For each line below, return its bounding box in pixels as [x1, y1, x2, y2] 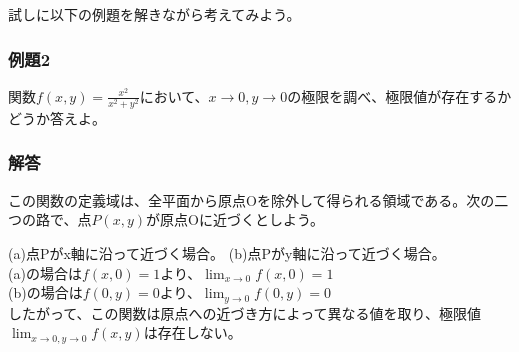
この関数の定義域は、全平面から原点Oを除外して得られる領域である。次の [8, 189, 495, 210]
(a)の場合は [8, 262, 82, 283]
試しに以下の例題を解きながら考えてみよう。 [8, 4, 301, 24]
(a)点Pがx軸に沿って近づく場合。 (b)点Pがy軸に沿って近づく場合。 [8, 242, 446, 263]
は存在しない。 [143, 322, 242, 343]
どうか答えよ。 [8, 107, 106, 128]
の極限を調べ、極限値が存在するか [287, 85, 512, 106]
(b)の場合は [8, 282, 83, 303]
